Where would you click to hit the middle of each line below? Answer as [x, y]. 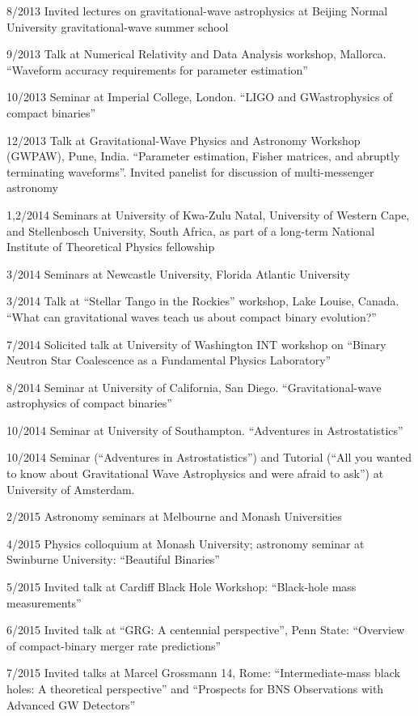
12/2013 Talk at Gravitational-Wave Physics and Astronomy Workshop [184, 140]
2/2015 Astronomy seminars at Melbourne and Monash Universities [174, 516]
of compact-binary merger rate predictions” [114, 645]
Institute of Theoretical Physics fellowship [111, 247]
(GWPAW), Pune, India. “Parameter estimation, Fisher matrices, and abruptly [203, 156]
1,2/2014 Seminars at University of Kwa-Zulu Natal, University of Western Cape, [208, 214]
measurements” [44, 602]
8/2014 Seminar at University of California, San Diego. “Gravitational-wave [194, 387]
